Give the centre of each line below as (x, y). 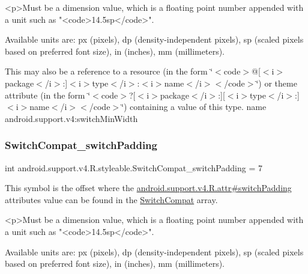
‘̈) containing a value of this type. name (194, 107)
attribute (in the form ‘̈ (48, 95)
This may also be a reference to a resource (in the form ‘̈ (109, 71)
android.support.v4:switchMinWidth (71, 118)
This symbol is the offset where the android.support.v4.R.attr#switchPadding (148, 188)
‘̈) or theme (276, 83)
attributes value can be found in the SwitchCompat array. (111, 199)
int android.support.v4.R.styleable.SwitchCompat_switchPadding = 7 (134, 167)
